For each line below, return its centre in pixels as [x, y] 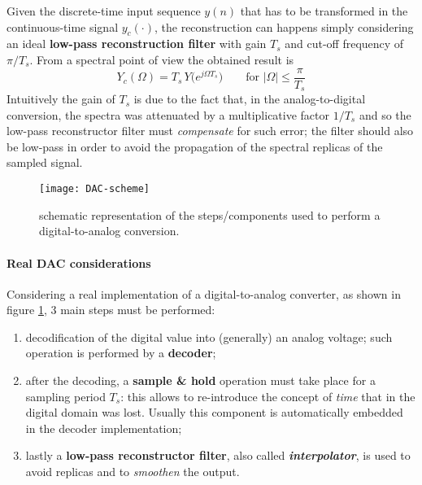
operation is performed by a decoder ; [121, 353]
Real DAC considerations [79, 262]
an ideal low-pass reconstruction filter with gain [137, 44]
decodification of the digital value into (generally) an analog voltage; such [209, 336]
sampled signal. [45, 162]
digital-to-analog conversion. [109, 231]
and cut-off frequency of [344, 44]
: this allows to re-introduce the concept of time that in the [268, 396]
